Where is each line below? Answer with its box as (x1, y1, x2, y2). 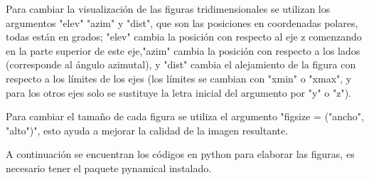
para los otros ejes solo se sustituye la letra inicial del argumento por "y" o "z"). (6, 85, 351, 100)
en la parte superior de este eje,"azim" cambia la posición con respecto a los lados (6, 43, 360, 58)
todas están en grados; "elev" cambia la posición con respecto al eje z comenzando (6, 29, 362, 44)
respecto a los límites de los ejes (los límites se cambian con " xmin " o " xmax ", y (6, 70, 352, 85)
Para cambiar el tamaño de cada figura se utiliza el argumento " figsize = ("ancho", (6, 109, 364, 124)
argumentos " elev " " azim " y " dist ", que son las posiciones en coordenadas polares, (6, 15, 358, 30)
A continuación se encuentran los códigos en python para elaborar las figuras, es (6, 147, 355, 162)
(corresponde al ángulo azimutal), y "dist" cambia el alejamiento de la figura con (6, 57, 356, 72)
